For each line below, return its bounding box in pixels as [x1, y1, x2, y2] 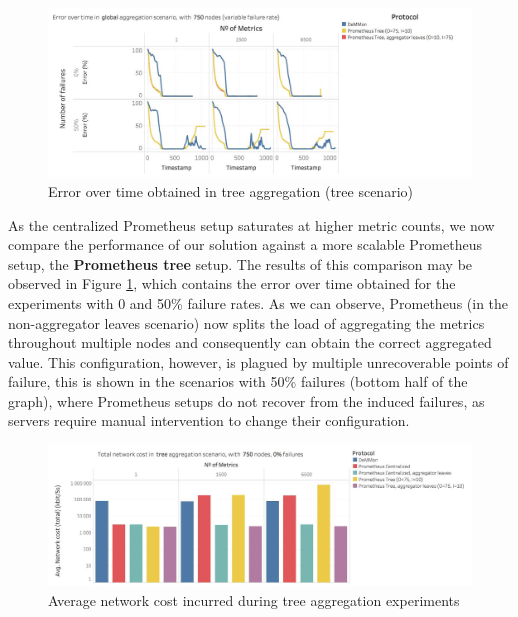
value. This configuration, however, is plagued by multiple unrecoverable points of [8, 351, 509, 372]
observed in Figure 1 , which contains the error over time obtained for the [8, 273, 456, 294]
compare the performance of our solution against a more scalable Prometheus [8, 234, 482, 255]
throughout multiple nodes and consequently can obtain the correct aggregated [8, 332, 492, 353]
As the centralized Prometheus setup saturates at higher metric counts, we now [8, 214, 495, 235]
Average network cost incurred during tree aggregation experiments [48, 589, 460, 610]
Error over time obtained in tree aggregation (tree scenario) [48, 180, 413, 201]
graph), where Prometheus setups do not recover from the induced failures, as [8, 390, 485, 411]
